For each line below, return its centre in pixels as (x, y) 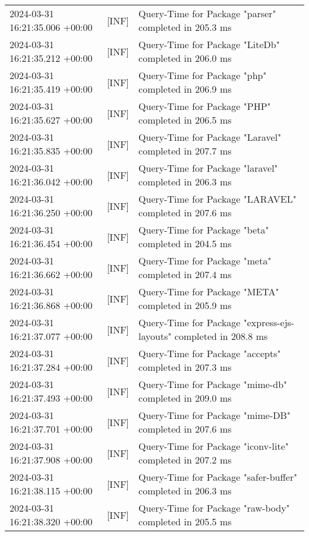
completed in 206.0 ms (185, 58)
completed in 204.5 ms (185, 243)
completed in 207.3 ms (185, 367)
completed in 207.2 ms (185, 460)
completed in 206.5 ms (185, 120)
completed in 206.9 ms (185, 89)
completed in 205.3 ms (185, 27)
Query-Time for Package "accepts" (210, 353)
